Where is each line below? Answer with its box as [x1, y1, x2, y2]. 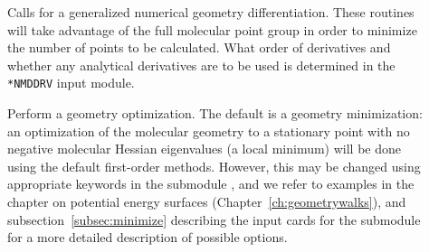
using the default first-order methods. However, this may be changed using [7, 156, 421, 175]
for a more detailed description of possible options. [7, 228, 288, 247]
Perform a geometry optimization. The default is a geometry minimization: [7, 104, 423, 123]
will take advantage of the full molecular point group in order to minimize [7, 20, 417, 39]
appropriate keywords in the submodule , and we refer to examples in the [7, 174, 415, 193]
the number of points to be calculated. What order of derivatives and [7, 38, 391, 57]
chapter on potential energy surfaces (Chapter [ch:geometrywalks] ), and [7, 192, 406, 210]
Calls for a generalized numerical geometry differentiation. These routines [7, 3, 415, 21]
